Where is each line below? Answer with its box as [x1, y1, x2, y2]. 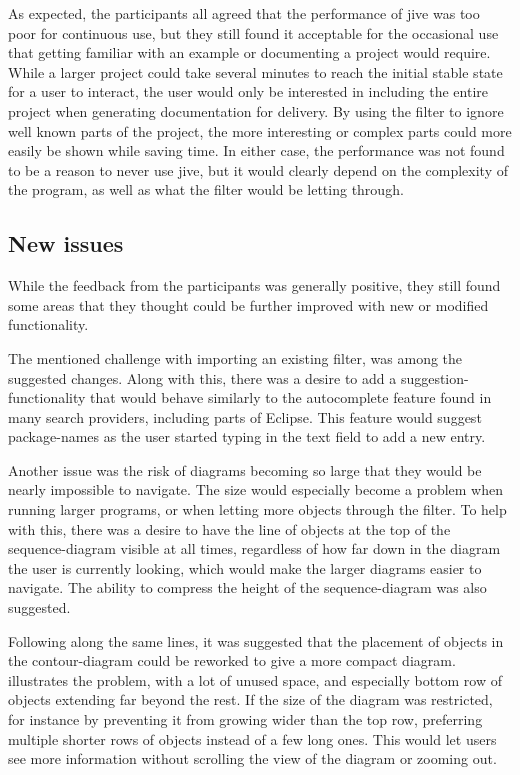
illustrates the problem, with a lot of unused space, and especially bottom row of [8, 669, 503, 690]
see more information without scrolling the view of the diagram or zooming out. [8, 748, 497, 769]
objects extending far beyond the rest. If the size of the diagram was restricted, [8, 689, 493, 710]
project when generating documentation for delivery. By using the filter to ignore [8, 100, 504, 121]
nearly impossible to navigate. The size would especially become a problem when [8, 479, 504, 500]
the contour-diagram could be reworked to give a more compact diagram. [8, 650, 456, 671]
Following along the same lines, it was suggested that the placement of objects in [8, 630, 504, 651]
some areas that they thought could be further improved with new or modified [8, 294, 489, 315]
